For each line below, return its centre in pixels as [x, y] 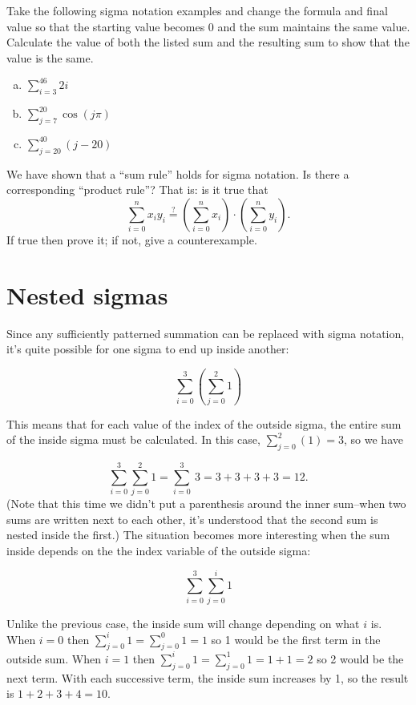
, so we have [374, 439]
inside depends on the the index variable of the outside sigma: [159, 550]
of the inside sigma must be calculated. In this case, [133, 439]
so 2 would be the [360, 658]
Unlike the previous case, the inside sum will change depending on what [183, 623]
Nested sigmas [87, 294]
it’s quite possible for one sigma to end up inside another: [148, 349]
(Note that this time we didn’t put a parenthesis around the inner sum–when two [206, 504]
